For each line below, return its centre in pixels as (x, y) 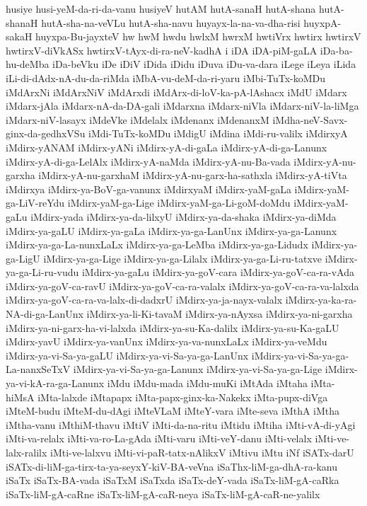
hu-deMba (28, 64)
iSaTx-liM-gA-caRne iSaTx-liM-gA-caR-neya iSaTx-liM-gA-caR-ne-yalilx (163, 494)
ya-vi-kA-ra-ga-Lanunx (55, 383)
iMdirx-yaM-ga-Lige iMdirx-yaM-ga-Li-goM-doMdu (179, 203)
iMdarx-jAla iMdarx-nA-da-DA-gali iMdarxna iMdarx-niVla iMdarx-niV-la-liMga (182, 106)
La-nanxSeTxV (38, 369)
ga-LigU (23, 258)
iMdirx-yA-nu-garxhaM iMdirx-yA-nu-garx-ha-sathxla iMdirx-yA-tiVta (193, 175)
